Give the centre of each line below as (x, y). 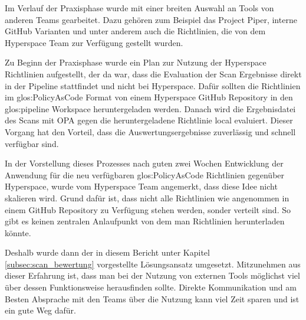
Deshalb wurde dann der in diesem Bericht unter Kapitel (107, 252)
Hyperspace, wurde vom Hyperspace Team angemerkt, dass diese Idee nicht (141, 186)
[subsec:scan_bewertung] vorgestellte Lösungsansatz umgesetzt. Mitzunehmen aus (153, 264)
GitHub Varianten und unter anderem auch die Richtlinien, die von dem (135, 31)
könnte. (18, 232)
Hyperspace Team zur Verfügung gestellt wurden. (94, 42)
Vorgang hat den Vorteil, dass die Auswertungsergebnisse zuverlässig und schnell (150, 131)
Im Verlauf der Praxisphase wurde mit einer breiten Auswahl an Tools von (139, 8)
